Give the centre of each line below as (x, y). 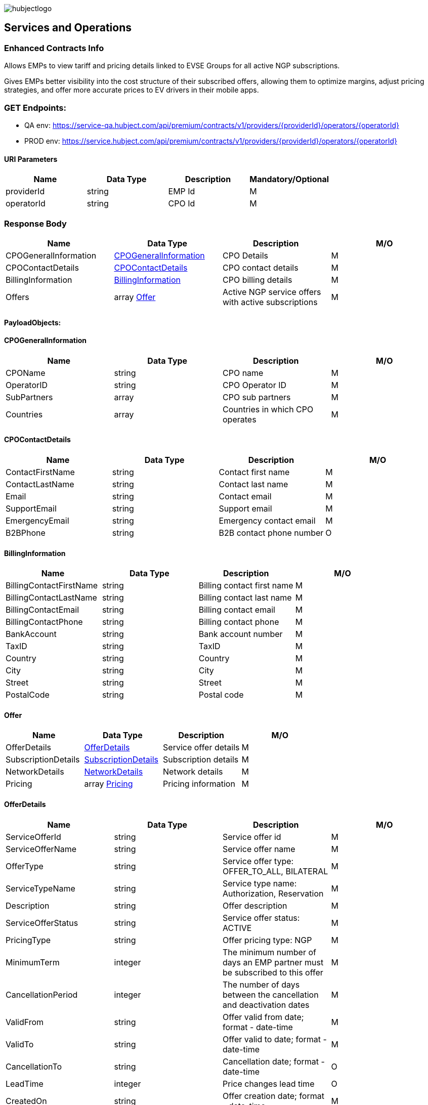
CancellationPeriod (42, 994)
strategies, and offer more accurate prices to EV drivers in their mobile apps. (132, 90)
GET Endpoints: (35, 108)
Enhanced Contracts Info (54, 48)
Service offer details (201, 748)
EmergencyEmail (37, 520)
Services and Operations (68, 28)
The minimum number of (269, 952)
